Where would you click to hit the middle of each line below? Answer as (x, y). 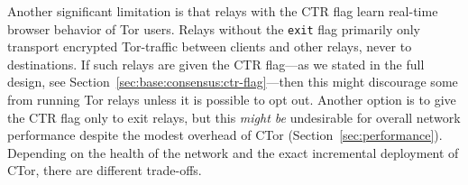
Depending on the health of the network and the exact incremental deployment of (233, 152)
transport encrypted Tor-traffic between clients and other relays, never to (210, 46)
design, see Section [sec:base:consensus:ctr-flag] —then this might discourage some (233, 82)
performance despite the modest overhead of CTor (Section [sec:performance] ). (225, 135)
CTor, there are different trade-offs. (105, 170)
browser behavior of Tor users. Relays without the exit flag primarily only (214, 28)
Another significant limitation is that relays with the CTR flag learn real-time (223, 11)
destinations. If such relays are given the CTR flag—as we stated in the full (216, 64)
